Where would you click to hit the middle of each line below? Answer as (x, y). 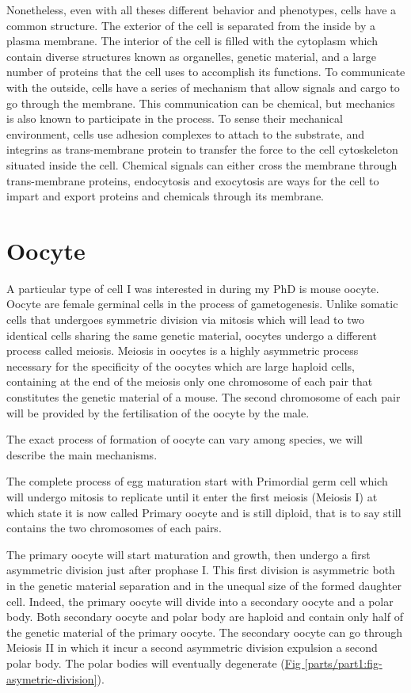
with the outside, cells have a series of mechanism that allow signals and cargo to (203, 87)
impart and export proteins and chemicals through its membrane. (166, 196)
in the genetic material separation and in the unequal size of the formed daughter (204, 585)
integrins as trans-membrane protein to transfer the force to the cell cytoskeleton (202, 149)
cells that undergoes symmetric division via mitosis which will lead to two (186, 320)
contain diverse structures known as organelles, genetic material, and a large (191, 56)
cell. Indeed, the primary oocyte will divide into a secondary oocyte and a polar (200, 601)
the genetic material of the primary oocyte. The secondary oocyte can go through (204, 632)
